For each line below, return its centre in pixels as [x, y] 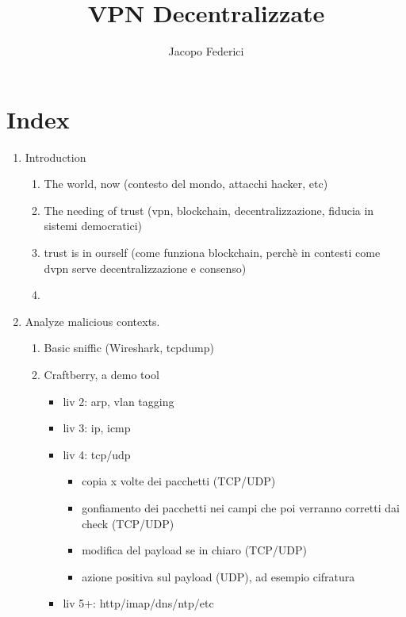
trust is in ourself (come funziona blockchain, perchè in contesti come [212, 253]
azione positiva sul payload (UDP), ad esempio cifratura [218, 576]
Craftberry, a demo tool [101, 374]
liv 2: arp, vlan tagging [119, 401]
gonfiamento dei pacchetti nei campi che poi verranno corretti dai [241, 507]
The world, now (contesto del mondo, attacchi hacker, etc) [186, 184]
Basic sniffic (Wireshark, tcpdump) [129, 348]
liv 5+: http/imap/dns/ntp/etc [138, 603]
